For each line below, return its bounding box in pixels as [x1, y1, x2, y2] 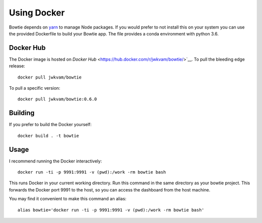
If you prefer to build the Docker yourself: [9, 122, 92, 127]
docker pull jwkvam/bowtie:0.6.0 [17, 96, 97, 102]
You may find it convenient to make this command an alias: [9, 196, 127, 202]
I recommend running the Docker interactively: [9, 158, 102, 164]
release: [9, 63, 25, 69]
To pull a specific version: [9, 85, 61, 91]
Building [9, 109, 35, 117]
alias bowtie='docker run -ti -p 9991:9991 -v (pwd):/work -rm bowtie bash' [17, 207, 205, 213]
